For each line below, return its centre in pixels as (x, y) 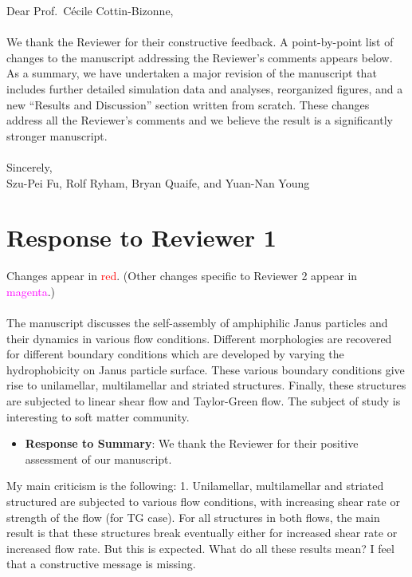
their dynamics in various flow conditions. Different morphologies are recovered (199, 338)
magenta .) (31, 291)
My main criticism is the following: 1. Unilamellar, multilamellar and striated (195, 486)
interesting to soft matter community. (98, 416)
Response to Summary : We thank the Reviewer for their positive (192, 443)
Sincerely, (29, 166)
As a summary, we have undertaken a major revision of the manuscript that (192, 73)
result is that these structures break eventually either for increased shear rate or (202, 533)
